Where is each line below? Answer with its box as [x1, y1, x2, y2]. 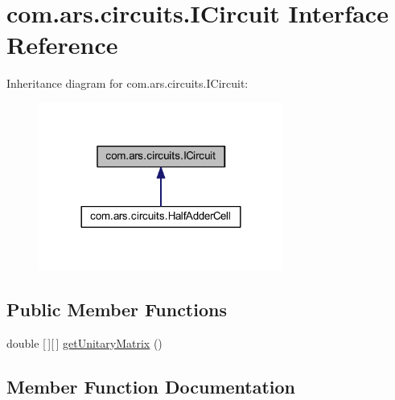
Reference [6, 28, 118, 61]
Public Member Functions [6, 296, 227, 321]
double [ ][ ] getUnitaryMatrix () [6, 334, 163, 351]
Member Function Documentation [6, 373, 296, 398]
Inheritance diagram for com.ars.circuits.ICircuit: [6, 75, 249, 92]
